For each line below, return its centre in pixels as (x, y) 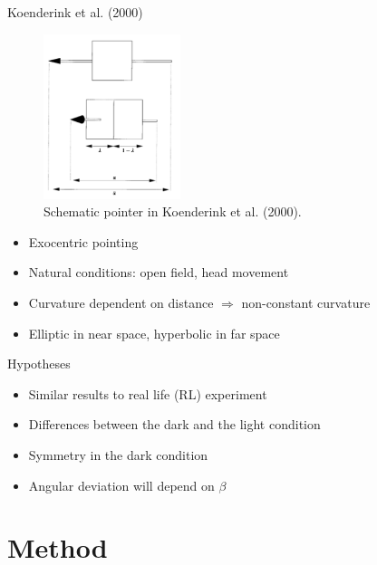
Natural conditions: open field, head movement (159, 272)
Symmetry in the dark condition (118, 455)
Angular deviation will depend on (121, 485)
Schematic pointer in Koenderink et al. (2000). (173, 211)
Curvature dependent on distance (121, 303)
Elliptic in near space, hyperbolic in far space (154, 333)
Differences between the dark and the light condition (174, 424)
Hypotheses (39, 364)
